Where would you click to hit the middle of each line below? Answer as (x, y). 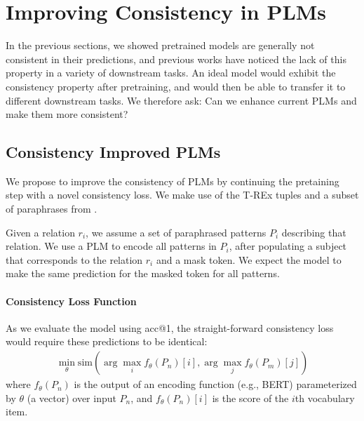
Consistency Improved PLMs (113, 152)
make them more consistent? (67, 114)
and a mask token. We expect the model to (249, 259)
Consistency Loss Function (71, 301)
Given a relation (40, 232)
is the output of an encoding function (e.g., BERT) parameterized (215, 384)
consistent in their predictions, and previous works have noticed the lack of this (176, 59)
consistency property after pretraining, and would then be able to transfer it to (176, 86)
